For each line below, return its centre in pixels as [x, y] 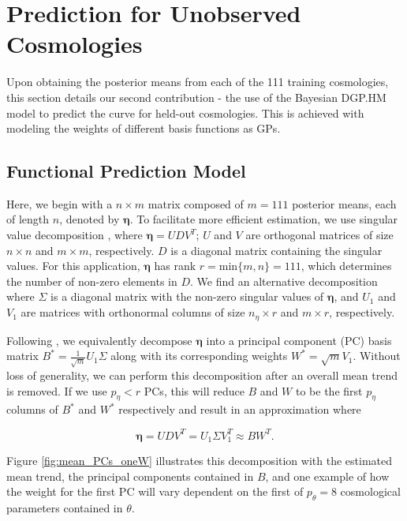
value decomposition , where [75, 235]
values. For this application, [73, 266]
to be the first [329, 390]
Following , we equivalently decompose [99, 340]
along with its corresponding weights [199, 356]
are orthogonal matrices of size [319, 235]
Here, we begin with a [60, 203]
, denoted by [90, 219]
